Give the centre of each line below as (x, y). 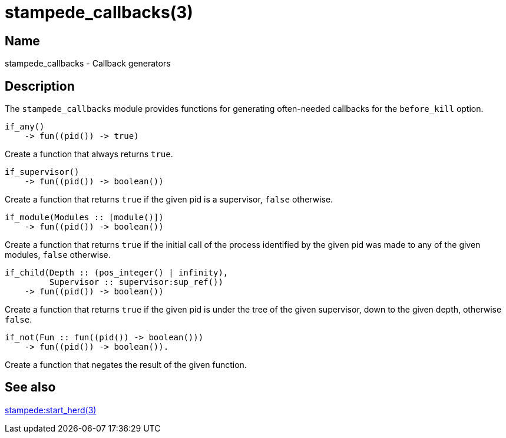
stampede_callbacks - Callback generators (88, 64)
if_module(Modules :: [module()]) (84, 218)
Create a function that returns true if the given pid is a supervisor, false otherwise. (169, 200)
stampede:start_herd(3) (51, 410)
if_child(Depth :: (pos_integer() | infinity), (117, 273)
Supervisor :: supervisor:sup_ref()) (136, 282)
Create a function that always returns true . (89, 154)
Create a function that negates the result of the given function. (126, 365)
